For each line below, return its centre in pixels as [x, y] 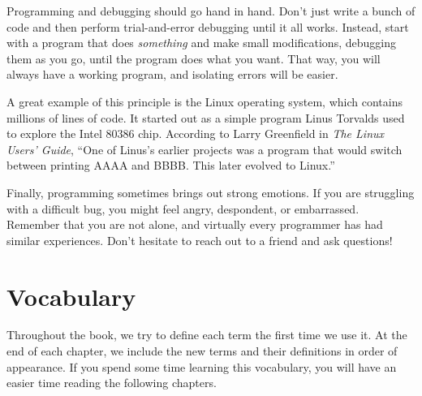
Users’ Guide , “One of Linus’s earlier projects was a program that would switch [205, 149]
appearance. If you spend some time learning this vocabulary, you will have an [202, 366]
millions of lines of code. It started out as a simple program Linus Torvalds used [206, 117]
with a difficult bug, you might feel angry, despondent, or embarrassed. [183, 208]
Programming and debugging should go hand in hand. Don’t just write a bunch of [211, 11]
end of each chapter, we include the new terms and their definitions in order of [202, 351]
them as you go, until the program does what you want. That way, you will [194, 58]
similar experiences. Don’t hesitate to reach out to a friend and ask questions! [200, 240]
